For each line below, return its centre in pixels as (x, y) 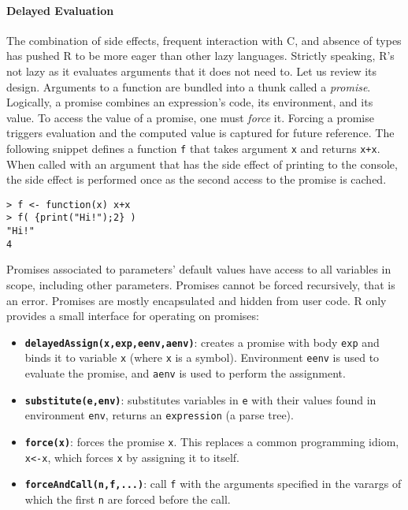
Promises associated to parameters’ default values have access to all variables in (199, 269)
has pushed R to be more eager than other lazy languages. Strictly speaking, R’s (200, 56)
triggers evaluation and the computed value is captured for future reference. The (200, 133)
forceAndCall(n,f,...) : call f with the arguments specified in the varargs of (213, 484)
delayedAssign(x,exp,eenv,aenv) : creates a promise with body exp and (202, 342)
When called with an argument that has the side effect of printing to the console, (202, 164)
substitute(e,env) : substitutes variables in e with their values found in (200, 399)
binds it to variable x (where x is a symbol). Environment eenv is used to (202, 357)
